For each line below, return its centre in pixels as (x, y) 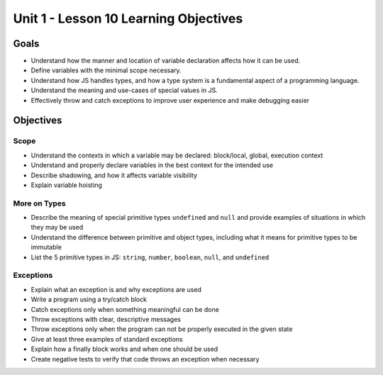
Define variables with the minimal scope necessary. (106, 70)
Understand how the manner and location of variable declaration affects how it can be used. (166, 61)
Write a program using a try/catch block (89, 300)
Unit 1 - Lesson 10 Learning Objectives (128, 18)
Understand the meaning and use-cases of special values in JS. (124, 90)
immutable (46, 247)
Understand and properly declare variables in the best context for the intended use (152, 165)
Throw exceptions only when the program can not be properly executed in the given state (162, 329)
